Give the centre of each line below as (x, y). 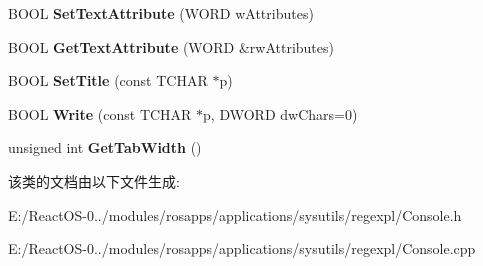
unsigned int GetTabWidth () (105, 147)
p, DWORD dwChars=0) (280, 113)
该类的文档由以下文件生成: (94, 180)
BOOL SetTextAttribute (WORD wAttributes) (161, 13)
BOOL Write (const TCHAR (100, 113)
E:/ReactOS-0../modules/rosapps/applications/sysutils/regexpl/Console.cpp (242, 248)
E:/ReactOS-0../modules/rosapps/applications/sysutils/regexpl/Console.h (235, 214)
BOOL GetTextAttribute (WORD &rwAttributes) (171, 46)
